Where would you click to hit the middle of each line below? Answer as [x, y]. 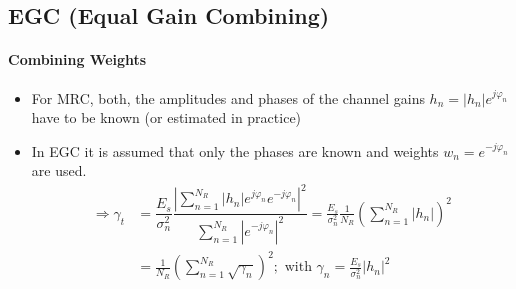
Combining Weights [77, 59]
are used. [59, 170]
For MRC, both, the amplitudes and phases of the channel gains [228, 97]
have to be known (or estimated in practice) [166, 117]
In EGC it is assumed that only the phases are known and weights [235, 150]
